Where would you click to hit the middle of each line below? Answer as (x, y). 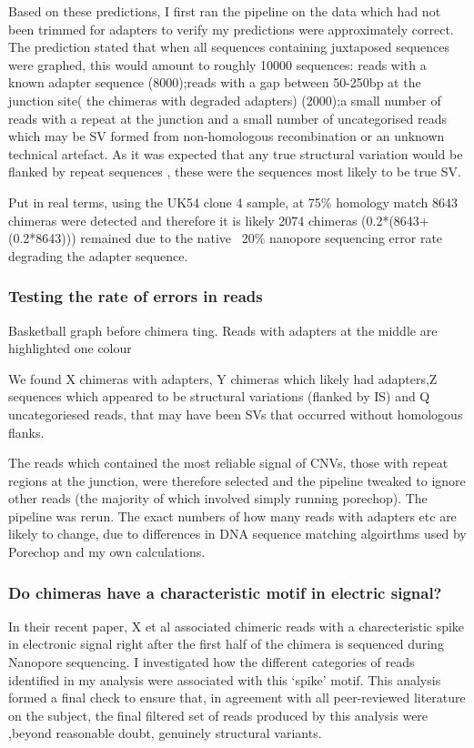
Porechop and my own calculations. (107, 552)
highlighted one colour (70, 348)
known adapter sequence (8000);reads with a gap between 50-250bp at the (215, 82)
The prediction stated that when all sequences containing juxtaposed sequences (229, 47)
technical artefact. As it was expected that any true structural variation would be (236, 153)
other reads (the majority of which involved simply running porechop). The (218, 498)
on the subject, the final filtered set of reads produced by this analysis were (218, 715)
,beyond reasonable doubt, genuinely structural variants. (165, 733)
